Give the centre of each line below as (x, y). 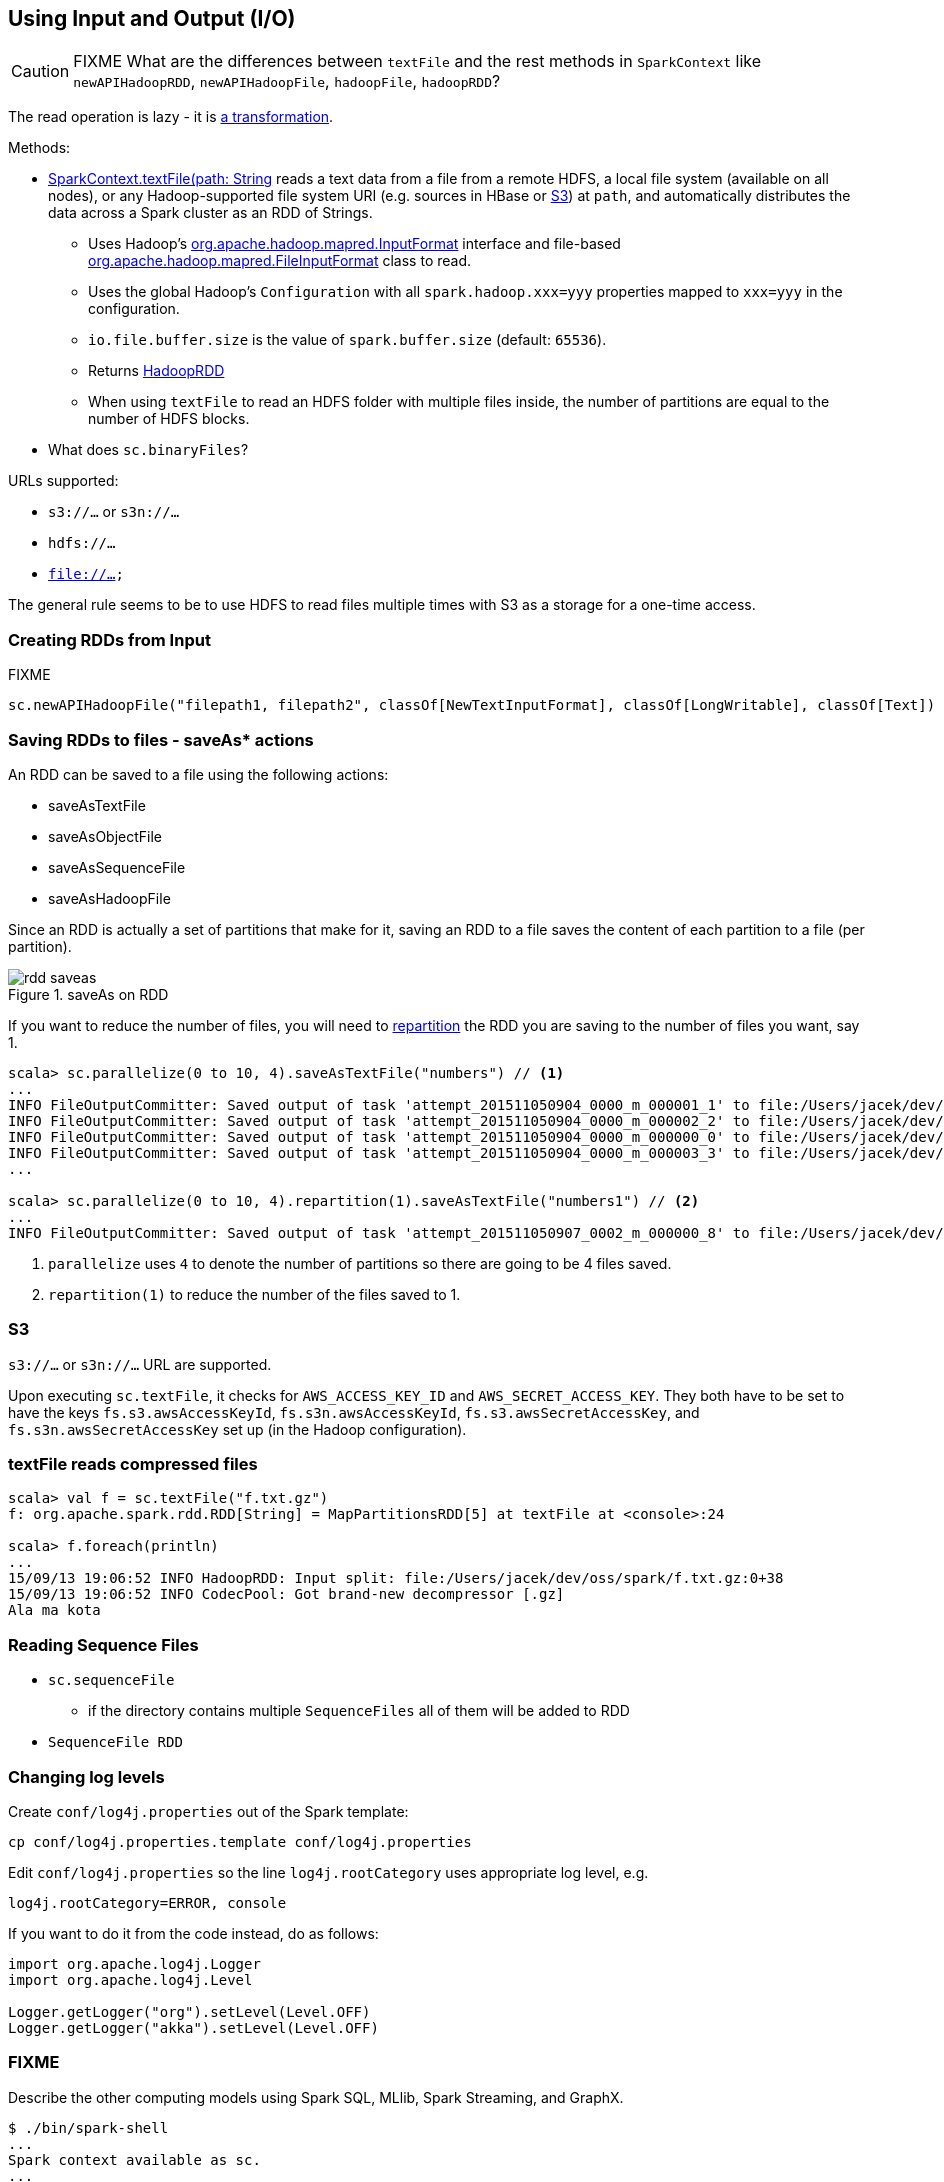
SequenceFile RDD (115, 1742)
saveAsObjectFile (105, 836)
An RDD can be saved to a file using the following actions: (198, 774)
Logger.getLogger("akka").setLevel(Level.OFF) (193, 2027)
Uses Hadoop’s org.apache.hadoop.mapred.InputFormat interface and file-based (354, 244)
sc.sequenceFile (111, 1680)
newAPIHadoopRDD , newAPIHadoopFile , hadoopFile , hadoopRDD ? (287, 81)
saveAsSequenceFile (117, 867)
